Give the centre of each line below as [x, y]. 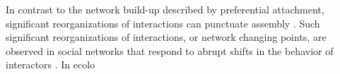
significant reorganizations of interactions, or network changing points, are [166, 37]
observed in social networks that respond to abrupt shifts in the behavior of [170, 50]
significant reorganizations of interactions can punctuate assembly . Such [163, 23]
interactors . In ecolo [51, 64]
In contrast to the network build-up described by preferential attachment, [165, 9]
